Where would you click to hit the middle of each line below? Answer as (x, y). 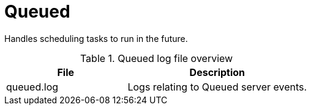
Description (217, 72)
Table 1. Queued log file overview (156, 58)
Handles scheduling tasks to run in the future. (96, 38)
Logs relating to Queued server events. (217, 87)
